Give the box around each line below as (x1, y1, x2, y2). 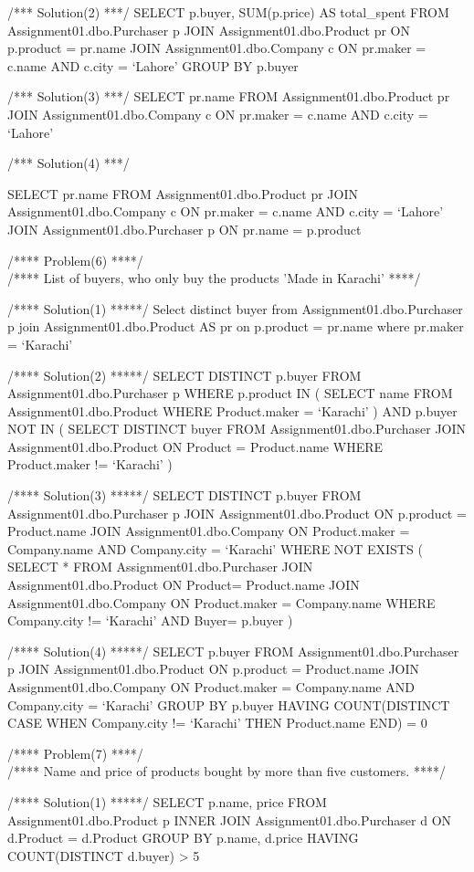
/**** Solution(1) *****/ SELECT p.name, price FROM (7, 792, 327, 811)
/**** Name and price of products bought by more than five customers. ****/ (7, 762, 446, 781)
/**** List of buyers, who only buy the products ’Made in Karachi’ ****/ (7, 268, 421, 288)
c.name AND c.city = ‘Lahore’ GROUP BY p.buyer (7, 56, 299, 75)
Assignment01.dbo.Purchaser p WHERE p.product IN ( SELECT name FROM (7, 383, 453, 403)
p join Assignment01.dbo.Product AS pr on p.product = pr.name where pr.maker (7, 317, 464, 336)
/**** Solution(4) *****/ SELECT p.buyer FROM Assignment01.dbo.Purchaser (7, 641, 459, 660)
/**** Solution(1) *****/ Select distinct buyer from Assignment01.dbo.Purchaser (7, 299, 463, 318)
